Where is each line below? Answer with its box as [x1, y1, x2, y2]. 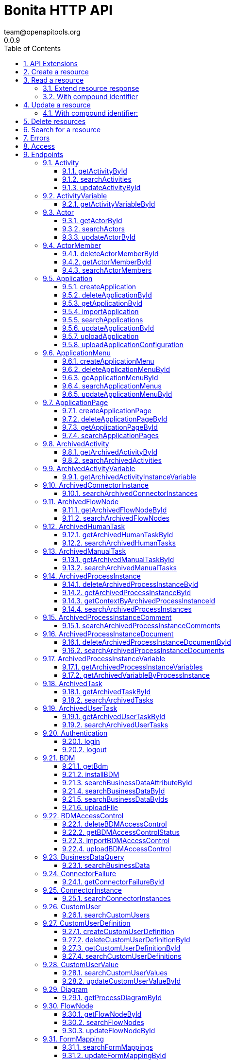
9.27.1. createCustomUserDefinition [62, 927, 174, 936]
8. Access [23, 141, 55, 150]
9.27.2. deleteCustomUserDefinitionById [62, 935, 190, 944]
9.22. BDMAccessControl [43, 811, 124, 820]
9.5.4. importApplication [62, 307, 139, 316]
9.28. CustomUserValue [43, 960, 119, 969]
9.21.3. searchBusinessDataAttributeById [62, 778, 192, 787]
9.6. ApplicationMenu [43, 348, 111, 357]
